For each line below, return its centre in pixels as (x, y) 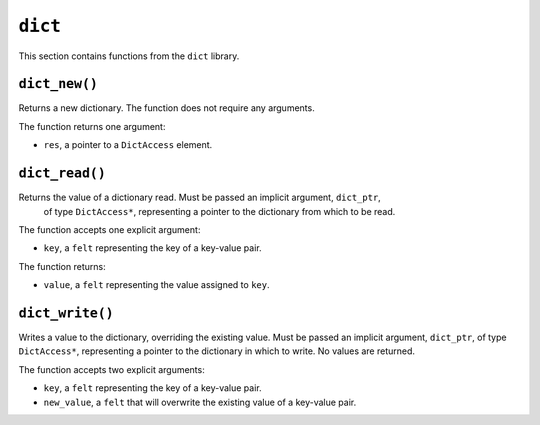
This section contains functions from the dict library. (129, 56)
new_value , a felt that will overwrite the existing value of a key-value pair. (200, 402)
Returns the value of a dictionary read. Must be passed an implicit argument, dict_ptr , (200, 197)
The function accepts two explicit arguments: (111, 369)
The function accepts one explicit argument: (109, 229)
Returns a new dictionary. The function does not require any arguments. (166, 108)
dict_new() (58, 84)
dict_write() (66, 313)
